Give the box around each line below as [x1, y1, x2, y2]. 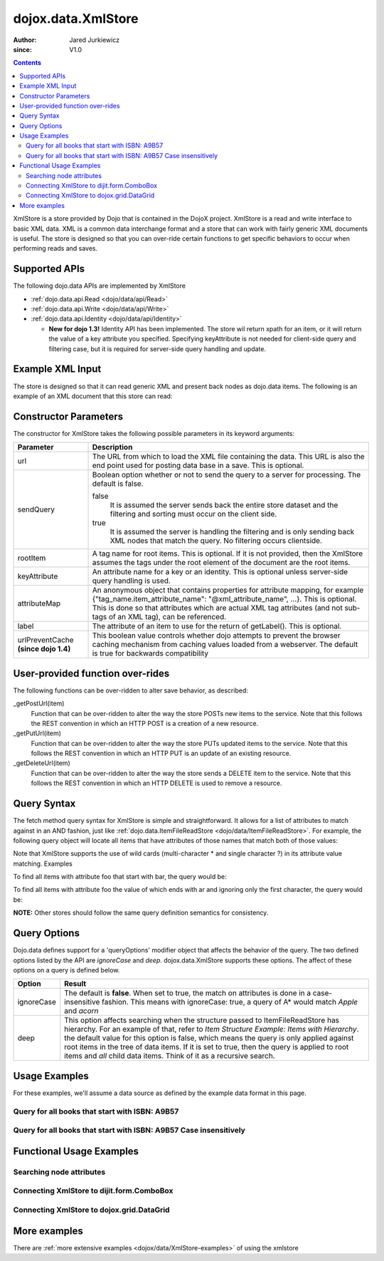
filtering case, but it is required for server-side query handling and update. [48, 344, 267, 353]
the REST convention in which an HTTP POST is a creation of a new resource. [31, 719, 259, 727]
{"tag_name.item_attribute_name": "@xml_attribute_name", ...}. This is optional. [92, 594, 357, 604]
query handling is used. [92, 576, 171, 586]
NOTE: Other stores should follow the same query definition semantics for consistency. [13, 908, 269, 917]
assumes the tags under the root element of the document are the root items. [92, 558, 351, 568]
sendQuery [17, 504, 55, 514]
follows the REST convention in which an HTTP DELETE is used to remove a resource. [31, 779, 282, 787]
